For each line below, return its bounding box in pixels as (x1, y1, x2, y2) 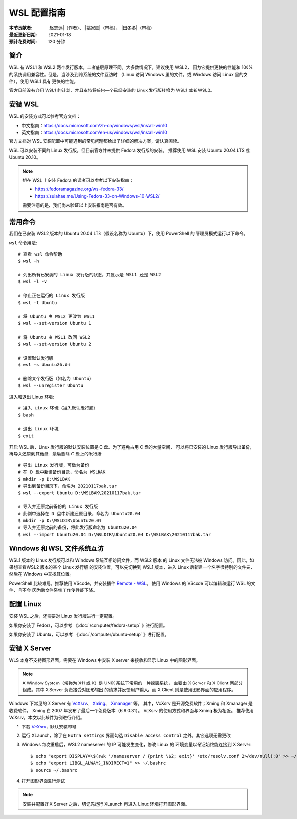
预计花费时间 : (9, 39, 37, 45)
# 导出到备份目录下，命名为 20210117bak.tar (18, 483, 117, 489)
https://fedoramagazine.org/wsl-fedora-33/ (35, 186, 124, 192)
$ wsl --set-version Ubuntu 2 (18, 341, 92, 347)
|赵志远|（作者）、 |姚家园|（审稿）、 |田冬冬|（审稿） (48, 25, 155, 31)
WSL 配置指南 (9, 7, 66, 18)
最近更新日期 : (9, 31, 37, 37)
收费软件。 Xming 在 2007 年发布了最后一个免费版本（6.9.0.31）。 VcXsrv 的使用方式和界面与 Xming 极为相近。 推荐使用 (9, 707, 254, 713)
